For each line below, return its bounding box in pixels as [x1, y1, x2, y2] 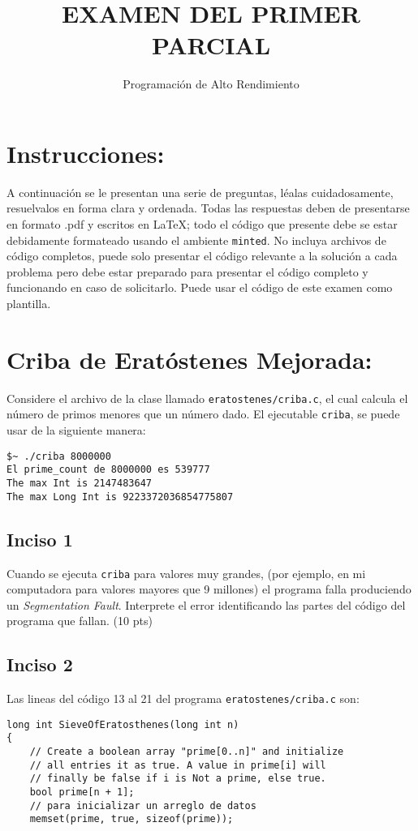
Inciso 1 [6, 526, 73, 551]
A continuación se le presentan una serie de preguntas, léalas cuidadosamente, [6, 183, 394, 200]
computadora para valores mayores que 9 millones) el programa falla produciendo [6, 580, 412, 598]
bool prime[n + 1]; [29, 786, 135, 799]
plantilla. [6, 295, 51, 312]
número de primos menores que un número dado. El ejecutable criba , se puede [6, 405, 400, 422]
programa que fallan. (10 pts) [6, 612, 153, 629]
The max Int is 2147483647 [6, 478, 152, 489]
